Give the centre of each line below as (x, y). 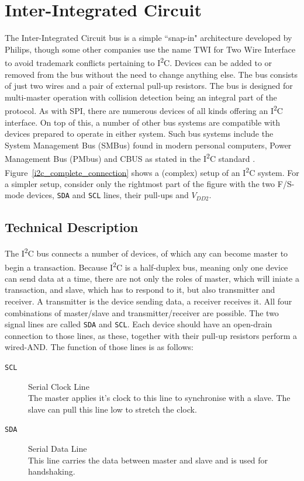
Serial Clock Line (59, 386)
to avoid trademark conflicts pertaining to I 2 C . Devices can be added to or (139, 62)
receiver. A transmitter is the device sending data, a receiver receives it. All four (148, 301)
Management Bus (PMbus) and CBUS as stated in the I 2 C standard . (130, 158)
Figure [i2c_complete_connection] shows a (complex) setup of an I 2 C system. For (152, 171)
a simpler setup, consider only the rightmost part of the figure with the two (140, 183)
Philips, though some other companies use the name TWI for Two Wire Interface (150, 49)
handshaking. (52, 471)
